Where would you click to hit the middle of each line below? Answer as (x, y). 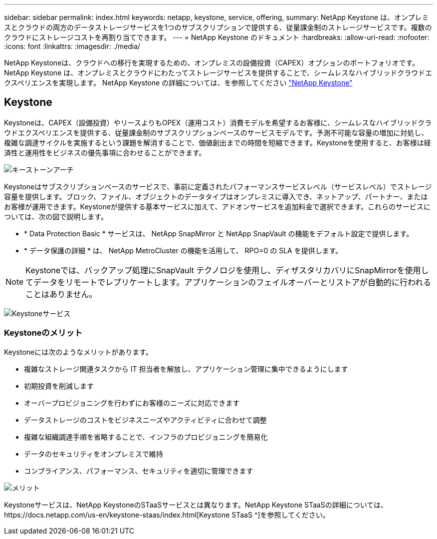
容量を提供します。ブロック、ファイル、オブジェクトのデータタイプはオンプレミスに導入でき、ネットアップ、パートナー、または (216, 196)
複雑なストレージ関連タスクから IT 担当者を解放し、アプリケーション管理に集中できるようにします (186, 369)
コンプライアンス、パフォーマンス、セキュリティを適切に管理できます (139, 471)
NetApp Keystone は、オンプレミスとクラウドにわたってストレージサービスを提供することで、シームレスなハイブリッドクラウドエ (218, 73)
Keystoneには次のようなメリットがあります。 (78, 352)
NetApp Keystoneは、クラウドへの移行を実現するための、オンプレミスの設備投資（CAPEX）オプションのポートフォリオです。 (212, 63)
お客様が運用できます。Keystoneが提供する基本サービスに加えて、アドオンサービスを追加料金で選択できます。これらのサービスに (218, 206)
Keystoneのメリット (43, 333)
